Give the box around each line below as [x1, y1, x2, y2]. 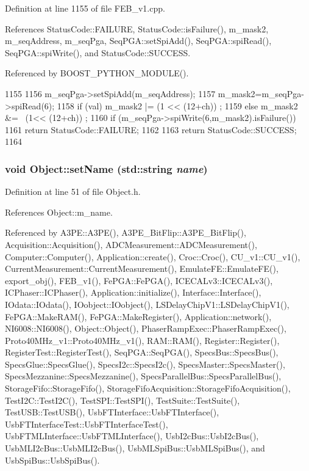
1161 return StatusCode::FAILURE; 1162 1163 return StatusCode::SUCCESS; [5, 123, 297, 136]
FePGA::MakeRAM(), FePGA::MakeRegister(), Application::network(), [5, 310, 272, 323]
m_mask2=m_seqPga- [218, 87, 304, 100]
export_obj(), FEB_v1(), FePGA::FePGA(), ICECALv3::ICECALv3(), [5, 274, 273, 287]
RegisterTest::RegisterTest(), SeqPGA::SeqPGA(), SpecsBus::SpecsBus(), [5, 346, 279, 359]
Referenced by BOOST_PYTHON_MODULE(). [5, 67, 189, 79]
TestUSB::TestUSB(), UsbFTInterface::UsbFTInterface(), [5, 406, 219, 418]
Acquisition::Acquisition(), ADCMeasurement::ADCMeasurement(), [5, 238, 257, 250]
